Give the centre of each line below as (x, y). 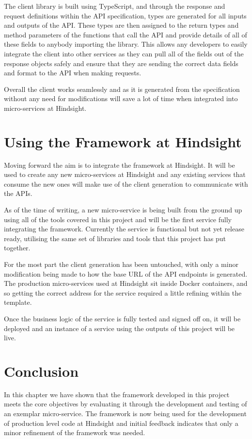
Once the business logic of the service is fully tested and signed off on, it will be (122, 318)
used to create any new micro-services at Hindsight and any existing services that (125, 174)
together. (17, 248)
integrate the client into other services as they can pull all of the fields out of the (124, 53)
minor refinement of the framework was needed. (75, 432)
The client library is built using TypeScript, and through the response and (115, 6)
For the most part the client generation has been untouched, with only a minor (121, 264)
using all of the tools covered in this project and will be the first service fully (118, 219)
